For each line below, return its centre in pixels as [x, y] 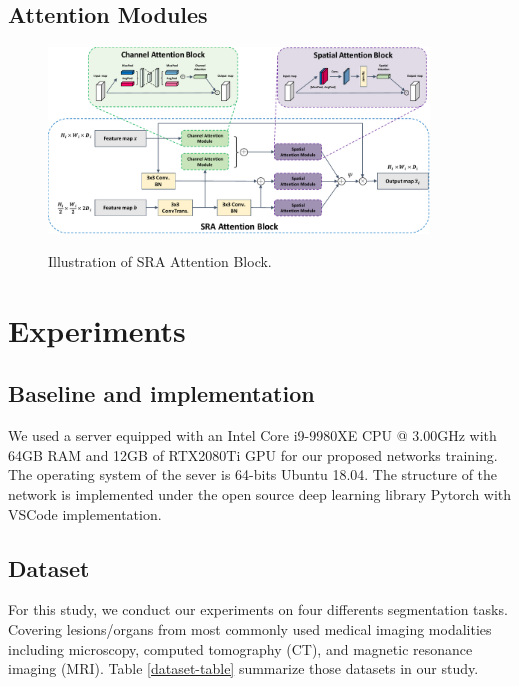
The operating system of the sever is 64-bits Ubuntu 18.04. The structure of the [253, 474]
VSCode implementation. [85, 513]
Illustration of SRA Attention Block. [160, 261]
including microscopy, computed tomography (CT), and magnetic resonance [240, 648]
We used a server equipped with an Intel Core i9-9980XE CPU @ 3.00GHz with [252, 435]
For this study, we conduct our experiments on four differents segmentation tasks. [258, 609]
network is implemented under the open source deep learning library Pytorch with [260, 494]
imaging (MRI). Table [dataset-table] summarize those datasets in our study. [243, 668]
